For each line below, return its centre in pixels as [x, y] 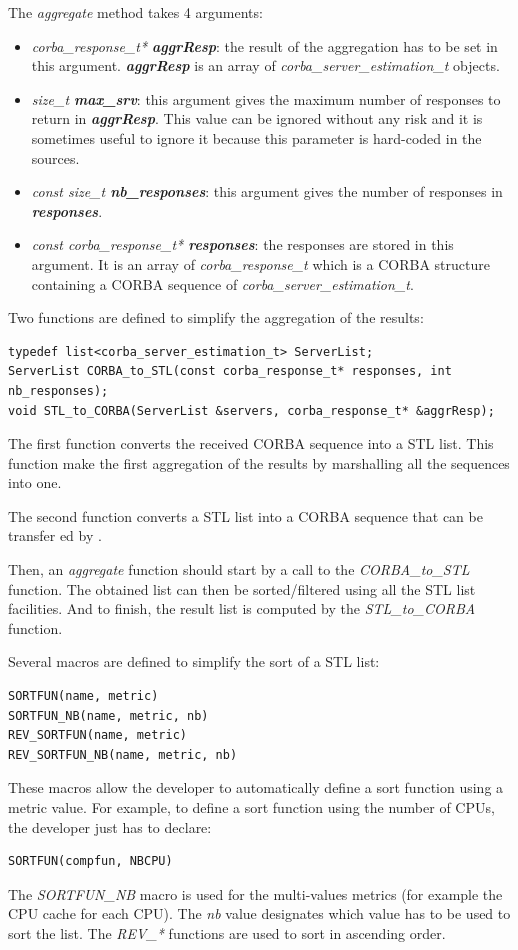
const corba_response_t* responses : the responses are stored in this [242, 244]
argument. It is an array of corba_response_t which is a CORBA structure [260, 263]
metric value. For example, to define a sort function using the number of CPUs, [251, 807]
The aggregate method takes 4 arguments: [135, 12]
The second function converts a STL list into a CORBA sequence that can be [245, 515]
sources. [55, 157]
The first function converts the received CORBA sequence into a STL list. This [251, 443]
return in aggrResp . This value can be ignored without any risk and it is [257, 118]
